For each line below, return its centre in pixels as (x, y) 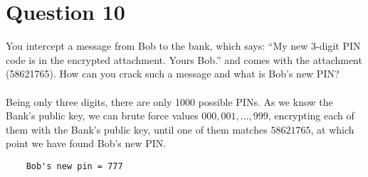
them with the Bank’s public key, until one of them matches (137, 129)
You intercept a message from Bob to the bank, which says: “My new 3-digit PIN (183, 46)
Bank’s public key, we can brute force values (102, 116)
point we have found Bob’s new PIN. (86, 143)
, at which (332, 129)
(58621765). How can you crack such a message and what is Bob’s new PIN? (173, 74)
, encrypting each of (311, 116)
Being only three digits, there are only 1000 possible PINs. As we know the (169, 101)
